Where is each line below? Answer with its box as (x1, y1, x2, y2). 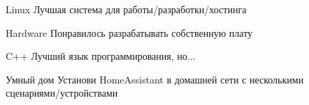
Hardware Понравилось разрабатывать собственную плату (6, 25, 253, 40)
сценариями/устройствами (6, 86, 118, 100)
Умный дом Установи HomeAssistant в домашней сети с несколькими (6, 72, 304, 86)
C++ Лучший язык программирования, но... (6, 49, 196, 63)
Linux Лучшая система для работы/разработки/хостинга (6, 2, 247, 16)
